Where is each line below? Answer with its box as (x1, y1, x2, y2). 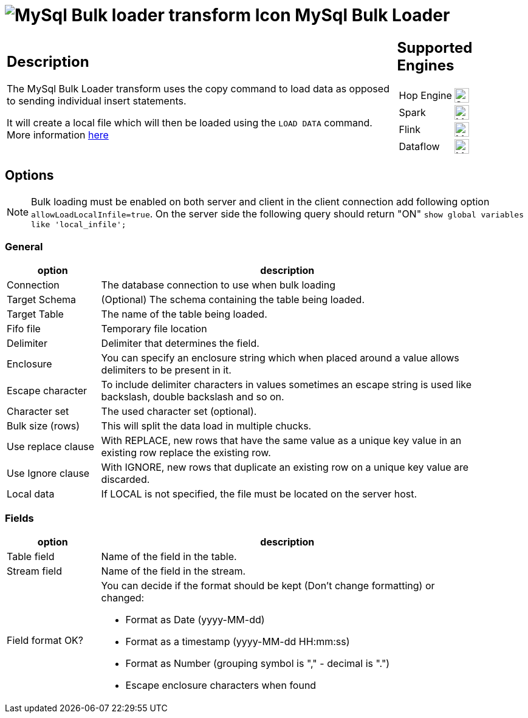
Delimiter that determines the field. (101, 337, 259, 350)
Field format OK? (7, 634, 84, 646)
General (5, 240, 43, 253)
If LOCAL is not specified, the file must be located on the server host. (101, 488, 417, 501)
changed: (101, 592, 145, 604)
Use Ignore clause (7, 467, 90, 480)
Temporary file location (101, 323, 207, 335)
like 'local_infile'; (31, 219, 126, 229)
